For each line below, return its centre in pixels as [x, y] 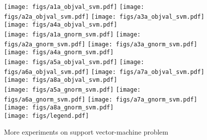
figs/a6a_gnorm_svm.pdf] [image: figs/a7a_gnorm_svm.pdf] [101, 99]
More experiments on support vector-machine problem [86, 131]
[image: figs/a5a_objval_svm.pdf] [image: [74, 62]
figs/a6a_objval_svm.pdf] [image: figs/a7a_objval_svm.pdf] [104, 72]
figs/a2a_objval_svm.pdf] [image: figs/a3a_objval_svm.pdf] [104, 17]
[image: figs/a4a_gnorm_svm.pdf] [59, 52]
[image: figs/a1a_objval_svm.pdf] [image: [74, 7]
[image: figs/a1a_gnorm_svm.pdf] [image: [72, 34]
